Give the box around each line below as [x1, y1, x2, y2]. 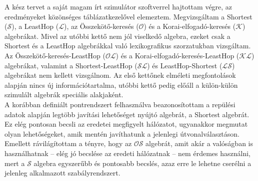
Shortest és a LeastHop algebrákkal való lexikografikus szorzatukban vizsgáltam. [4, 40, 251, 51]
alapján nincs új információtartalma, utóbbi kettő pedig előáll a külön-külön [4, 79, 238, 90]
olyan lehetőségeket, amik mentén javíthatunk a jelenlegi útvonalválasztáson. [4, 128, 240, 139]
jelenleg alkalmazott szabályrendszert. [4, 168, 120, 178]
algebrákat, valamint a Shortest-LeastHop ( [4, 60, 137, 70]
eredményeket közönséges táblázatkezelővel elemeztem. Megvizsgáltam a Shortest [4, 11, 252, 21]
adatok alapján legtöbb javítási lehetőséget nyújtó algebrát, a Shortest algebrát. [4, 109, 249, 119]
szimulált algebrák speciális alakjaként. [4, 89, 123, 100]
